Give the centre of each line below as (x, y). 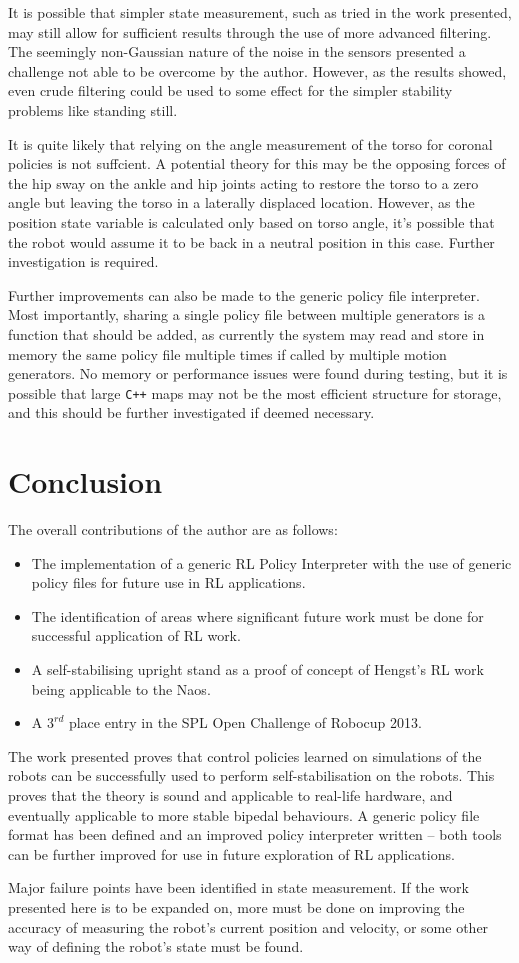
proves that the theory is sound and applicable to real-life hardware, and (230, 795)
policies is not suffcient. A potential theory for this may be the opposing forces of (257, 163)
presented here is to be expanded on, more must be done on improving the (236, 906)
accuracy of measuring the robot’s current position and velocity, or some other (248, 926)
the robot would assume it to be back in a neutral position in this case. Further (251, 241)
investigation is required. (83, 261)
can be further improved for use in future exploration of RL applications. (231, 853)
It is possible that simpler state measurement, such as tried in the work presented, (260, 12)
